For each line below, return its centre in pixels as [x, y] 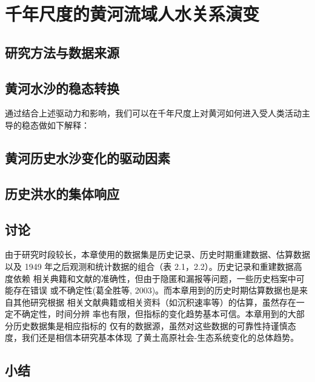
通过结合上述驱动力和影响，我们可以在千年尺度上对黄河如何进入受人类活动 [153, 113]
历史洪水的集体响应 [62, 193]
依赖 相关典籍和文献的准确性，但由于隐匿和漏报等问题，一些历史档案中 [154, 278]
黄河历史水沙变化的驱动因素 [88, 157]
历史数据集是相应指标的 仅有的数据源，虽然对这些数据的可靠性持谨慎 [150, 325]
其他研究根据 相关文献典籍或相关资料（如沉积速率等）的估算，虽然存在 [154, 302]
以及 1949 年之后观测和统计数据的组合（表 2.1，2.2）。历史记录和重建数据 [149, 266]
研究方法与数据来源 [62, 52]
